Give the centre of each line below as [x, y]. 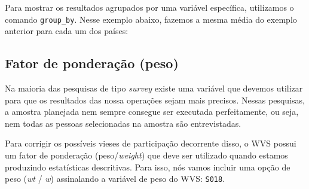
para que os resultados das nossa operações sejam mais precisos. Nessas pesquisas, [155, 100]
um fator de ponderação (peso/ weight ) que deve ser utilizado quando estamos [146, 155]
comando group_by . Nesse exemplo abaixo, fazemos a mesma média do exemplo [151, 19]
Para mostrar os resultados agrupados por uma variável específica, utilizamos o [149, 7]
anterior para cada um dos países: [67, 31]
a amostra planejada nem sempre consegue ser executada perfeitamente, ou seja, [152, 112]
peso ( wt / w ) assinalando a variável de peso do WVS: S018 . [115, 179]
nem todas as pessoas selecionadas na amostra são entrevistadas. [123, 123]
